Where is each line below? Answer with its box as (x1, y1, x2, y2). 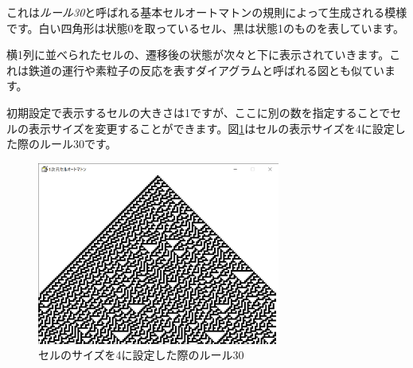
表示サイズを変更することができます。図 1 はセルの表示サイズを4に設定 (28, 119, 395, 136)
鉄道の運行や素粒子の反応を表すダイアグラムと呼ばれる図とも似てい (28, 61, 384, 78)
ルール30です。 (39, 135, 117, 152)
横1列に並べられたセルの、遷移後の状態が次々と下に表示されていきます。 (6, 46, 390, 63)
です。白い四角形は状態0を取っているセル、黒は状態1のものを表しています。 (6, 19, 405, 36)
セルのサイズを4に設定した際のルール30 (38, 346, 244, 363)
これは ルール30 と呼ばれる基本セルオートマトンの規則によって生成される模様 (6, 4, 407, 20)
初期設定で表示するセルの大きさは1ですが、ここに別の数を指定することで (6, 104, 391, 120)
